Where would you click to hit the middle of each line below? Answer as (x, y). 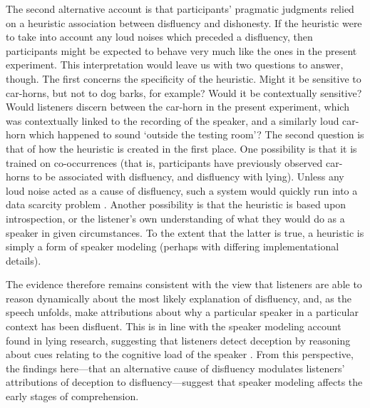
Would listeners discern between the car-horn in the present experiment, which (178, 107)
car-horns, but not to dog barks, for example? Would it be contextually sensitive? (184, 92)
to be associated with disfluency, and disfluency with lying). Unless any (189, 177)
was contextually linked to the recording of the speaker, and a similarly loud (173, 120)
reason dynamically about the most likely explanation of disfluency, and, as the (179, 298)
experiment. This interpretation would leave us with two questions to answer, (175, 65)
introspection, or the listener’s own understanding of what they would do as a (175, 218)
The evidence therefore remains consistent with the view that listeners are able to (184, 284)
